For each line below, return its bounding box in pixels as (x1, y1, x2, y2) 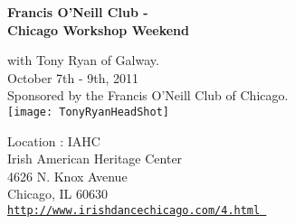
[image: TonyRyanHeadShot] (7, 105, 169, 118)
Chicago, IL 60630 (7, 184, 109, 203)
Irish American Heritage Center (7, 149, 183, 168)
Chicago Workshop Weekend (7, 20, 190, 39)
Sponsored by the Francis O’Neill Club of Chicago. (7, 86, 289, 105)
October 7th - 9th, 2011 (7, 68, 139, 87)
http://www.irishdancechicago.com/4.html (7, 204, 261, 217)
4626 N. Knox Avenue (7, 166, 128, 185)
